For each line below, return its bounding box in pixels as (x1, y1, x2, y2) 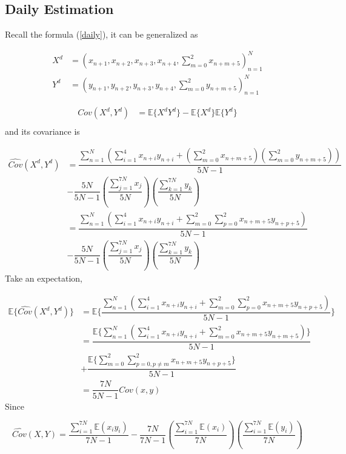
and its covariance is (5, 124, 80, 137)
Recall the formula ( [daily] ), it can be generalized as (5, 28, 198, 41)
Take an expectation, (5, 272, 82, 285)
